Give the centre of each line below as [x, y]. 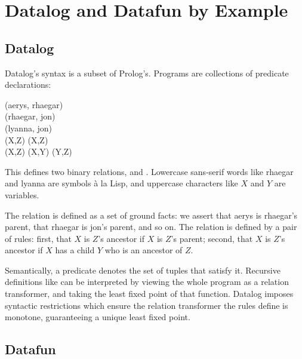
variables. [22, 194]
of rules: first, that [38, 238]
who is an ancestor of [144, 250]
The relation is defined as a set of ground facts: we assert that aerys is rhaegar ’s [151, 215]
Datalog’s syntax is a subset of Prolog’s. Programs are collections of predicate [147, 73]
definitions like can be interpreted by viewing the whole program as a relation [147, 282]
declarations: [28, 85]
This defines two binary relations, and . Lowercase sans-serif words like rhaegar [149, 171]
